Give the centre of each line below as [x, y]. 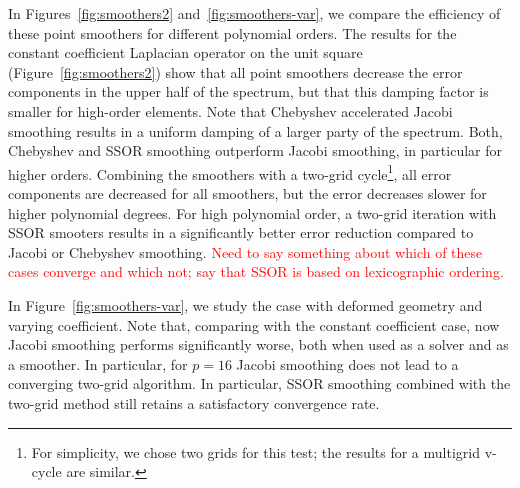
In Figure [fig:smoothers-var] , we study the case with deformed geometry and [245, 304]
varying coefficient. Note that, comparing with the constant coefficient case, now [254, 324]
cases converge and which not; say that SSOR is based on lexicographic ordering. [256, 271]
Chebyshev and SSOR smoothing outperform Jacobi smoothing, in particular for [255, 150]
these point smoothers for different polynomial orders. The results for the [232, 32]
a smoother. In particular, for [98, 363]
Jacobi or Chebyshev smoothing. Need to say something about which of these [245, 251]
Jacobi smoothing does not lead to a [347, 363]
